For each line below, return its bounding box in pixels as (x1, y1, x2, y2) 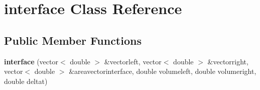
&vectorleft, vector (104, 56, 162, 66)
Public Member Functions (4, 32, 142, 48)
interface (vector (4, 56, 58, 66)
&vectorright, (207, 56, 248, 66)
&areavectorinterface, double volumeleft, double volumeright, (69, 66, 256, 76)
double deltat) (4, 75, 48, 86)
